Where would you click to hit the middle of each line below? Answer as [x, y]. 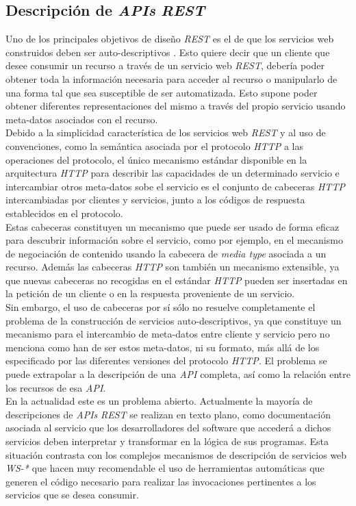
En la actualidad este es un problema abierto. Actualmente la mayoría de [159, 401]
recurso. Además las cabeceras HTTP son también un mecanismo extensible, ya [173, 267]
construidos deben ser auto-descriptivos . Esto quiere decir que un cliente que [168, 52]
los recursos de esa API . [56, 387]
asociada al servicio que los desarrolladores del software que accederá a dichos [168, 428]
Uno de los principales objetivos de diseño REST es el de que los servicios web [170, 39]
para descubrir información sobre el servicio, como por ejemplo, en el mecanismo [174, 240]
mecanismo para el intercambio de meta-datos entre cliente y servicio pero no [168, 334]
